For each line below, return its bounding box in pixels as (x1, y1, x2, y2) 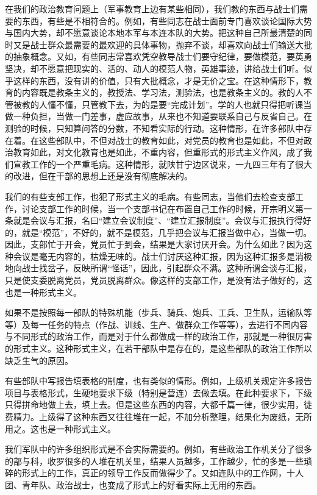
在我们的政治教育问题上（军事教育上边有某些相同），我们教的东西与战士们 (5, 2, 299, 15)
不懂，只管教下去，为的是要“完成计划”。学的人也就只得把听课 (55, 98, 304, 110)
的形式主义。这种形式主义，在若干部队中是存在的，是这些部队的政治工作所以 (5, 342, 312, 355)
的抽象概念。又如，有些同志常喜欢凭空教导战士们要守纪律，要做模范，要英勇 (5, 50, 312, 63)
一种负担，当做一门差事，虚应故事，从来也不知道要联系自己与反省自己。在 (13, 110, 312, 123)
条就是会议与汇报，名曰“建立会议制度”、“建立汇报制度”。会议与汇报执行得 (5, 214, 303, 227)
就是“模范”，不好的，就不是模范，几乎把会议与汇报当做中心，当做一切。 (21, 226, 312, 238)
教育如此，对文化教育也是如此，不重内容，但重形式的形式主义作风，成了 (13, 146, 304, 158)
